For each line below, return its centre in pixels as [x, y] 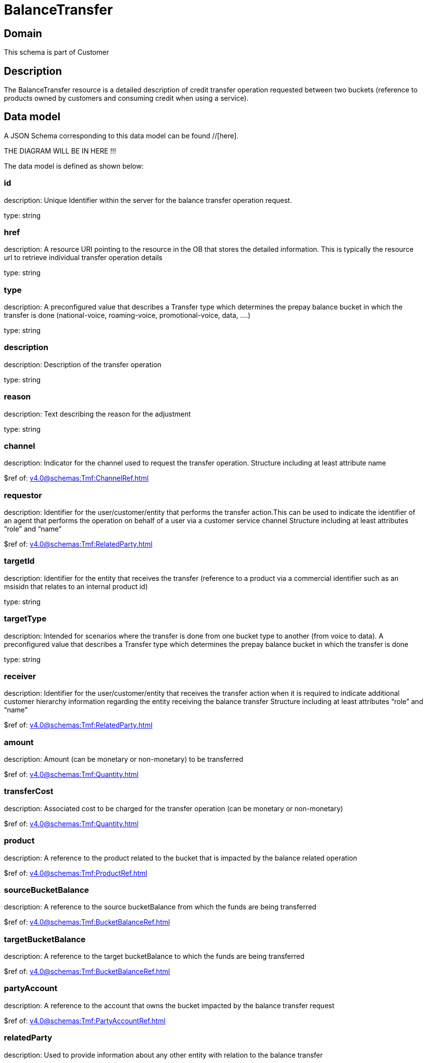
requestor [23, 495]
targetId [19, 561]
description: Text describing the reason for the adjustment [97, 414]
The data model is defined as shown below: [74, 166]
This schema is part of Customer [57, 52]
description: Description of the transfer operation [83, 364]
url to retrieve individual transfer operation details [83, 258]
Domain [23, 33]
